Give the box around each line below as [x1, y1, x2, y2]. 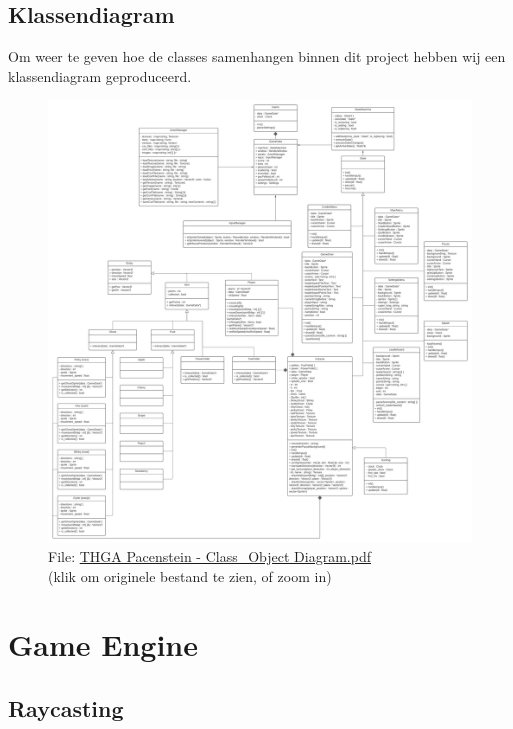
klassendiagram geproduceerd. [8, 65, 192, 86]
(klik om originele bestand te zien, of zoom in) [48, 565, 332, 586]
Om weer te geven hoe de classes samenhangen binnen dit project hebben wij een [8, 46, 506, 67]
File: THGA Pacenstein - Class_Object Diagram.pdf [48, 546, 371, 567]
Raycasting [8, 693, 124, 724]
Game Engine [8, 624, 199, 665]
